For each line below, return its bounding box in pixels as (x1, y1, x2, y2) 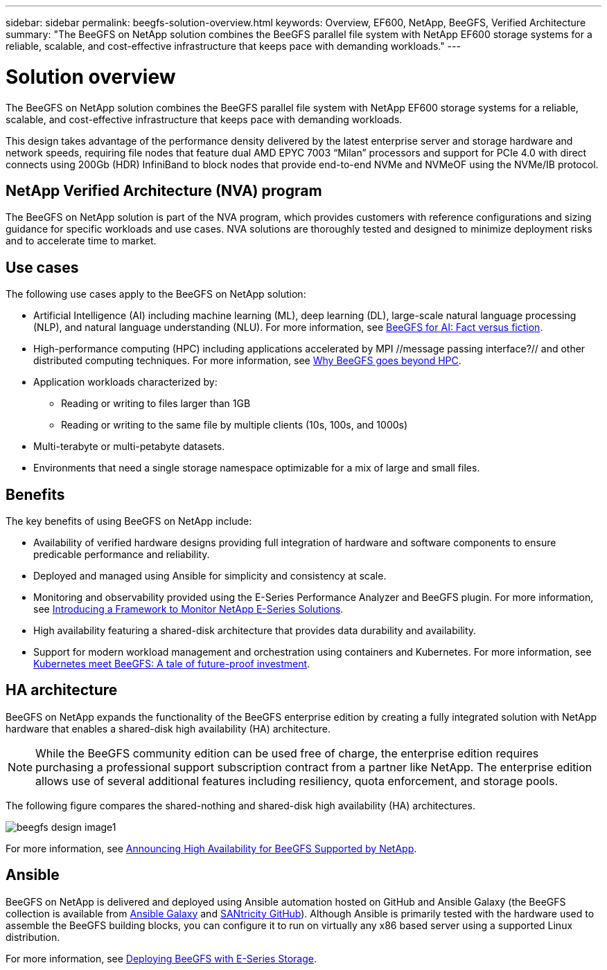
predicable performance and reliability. (33, 548, 210, 561)
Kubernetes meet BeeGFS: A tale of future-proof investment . (33, 658, 310, 670)
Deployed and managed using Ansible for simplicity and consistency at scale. (33, 570, 387, 582)
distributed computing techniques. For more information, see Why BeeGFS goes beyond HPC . (33, 354, 461, 367)
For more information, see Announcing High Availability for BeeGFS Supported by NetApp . (6, 842, 417, 854)
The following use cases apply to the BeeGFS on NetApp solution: (6, 288, 306, 300)
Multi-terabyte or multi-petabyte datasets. (33, 440, 225, 453)
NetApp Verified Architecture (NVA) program (6, 181, 322, 199)
